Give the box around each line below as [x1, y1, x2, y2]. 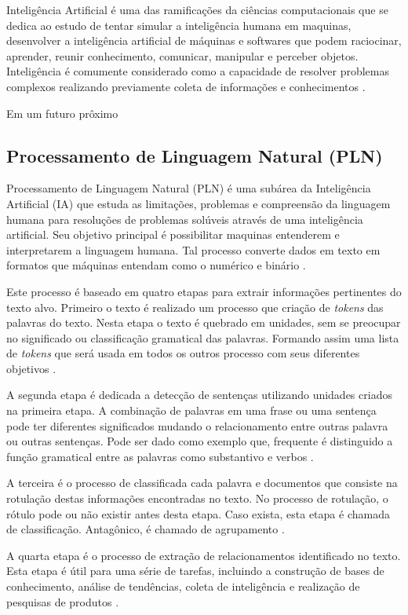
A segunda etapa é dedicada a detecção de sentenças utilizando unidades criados [6, 386, 392, 403]
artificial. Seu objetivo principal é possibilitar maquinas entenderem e [6, 226, 340, 243]
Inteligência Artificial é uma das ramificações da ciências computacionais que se [6, 2, 388, 17]
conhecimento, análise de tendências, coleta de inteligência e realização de [6, 578, 360, 595]
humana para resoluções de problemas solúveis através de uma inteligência [6, 210, 363, 227]
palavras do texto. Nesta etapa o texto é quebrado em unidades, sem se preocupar [6, 314, 401, 331]
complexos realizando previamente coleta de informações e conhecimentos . [6, 78, 366, 94]
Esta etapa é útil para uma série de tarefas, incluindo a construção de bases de [6, 562, 384, 579]
